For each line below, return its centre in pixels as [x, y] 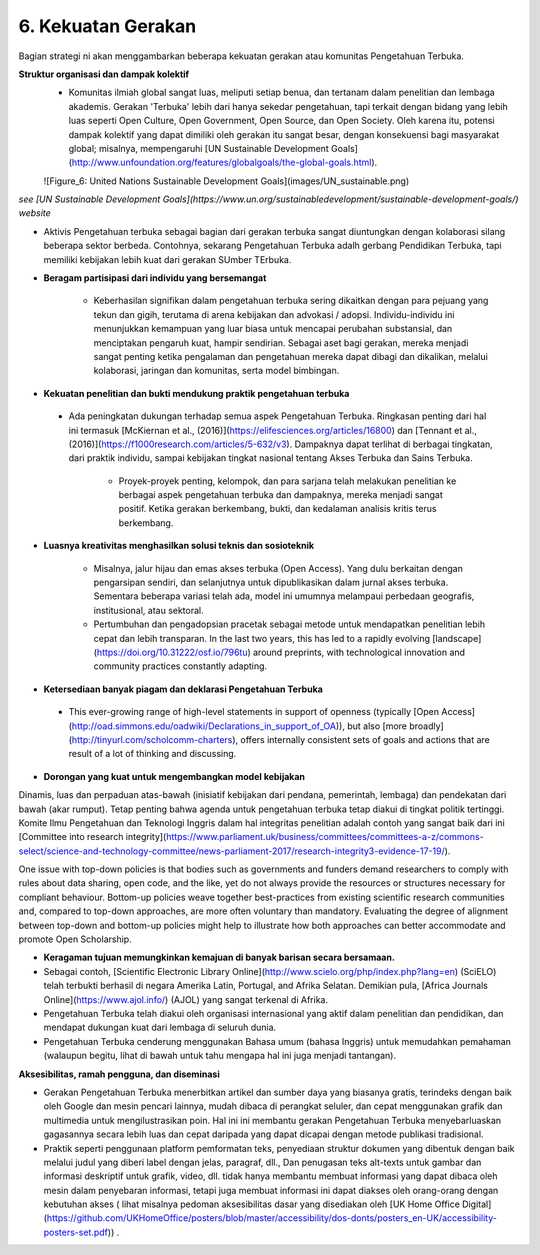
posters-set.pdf [76, 1232]
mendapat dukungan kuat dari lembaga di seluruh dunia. [160, 1027]
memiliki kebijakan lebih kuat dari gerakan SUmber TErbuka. [167, 259]
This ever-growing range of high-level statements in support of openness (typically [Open [254, 712]
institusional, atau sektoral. [148, 610]
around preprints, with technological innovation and [359, 652]
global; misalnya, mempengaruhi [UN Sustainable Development [198, 148]
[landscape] [456, 638]
